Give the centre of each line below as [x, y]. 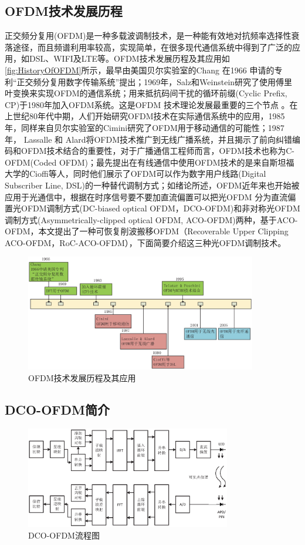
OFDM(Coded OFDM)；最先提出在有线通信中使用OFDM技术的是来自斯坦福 [150, 162]
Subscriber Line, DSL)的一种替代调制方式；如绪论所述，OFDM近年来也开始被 [152, 185]
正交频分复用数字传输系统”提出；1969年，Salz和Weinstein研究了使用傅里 [155, 81]
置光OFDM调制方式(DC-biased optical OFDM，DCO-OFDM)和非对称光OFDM [152, 208]
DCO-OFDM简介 [57, 409]
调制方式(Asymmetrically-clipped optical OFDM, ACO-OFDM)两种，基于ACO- [151, 219]
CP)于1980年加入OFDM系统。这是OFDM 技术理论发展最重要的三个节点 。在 [151, 104]
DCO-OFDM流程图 [64, 535]
